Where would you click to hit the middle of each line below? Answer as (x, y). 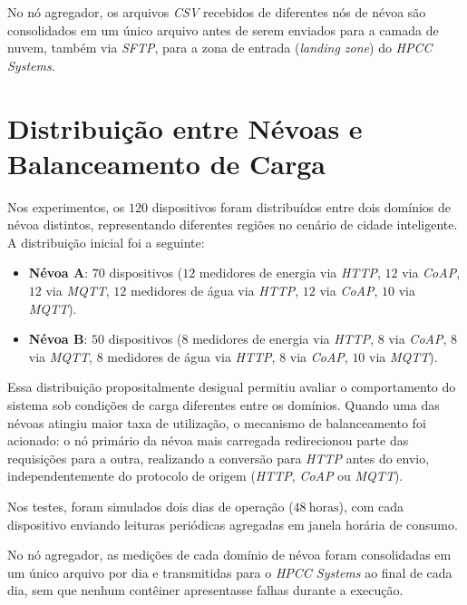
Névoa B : (58, 339)
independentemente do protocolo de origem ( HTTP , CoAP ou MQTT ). (205, 476)
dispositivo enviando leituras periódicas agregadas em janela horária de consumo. (233, 524)
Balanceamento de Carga (166, 163)
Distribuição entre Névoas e (185, 127)
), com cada (371, 506)
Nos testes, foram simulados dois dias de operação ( (151, 506)
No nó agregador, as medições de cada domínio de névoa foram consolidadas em (229, 555)
